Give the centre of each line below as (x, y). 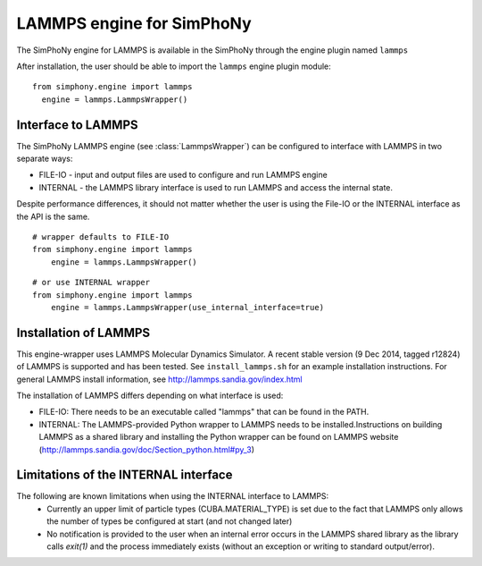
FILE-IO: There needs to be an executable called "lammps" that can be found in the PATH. (204, 412)
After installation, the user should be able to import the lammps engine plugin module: (174, 66)
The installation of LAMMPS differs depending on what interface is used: (150, 395)
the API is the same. (53, 216)
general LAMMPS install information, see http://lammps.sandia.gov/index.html (159, 379)
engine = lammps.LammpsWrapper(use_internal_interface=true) (187, 307)
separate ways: (45, 159)
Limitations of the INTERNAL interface (125, 475)
